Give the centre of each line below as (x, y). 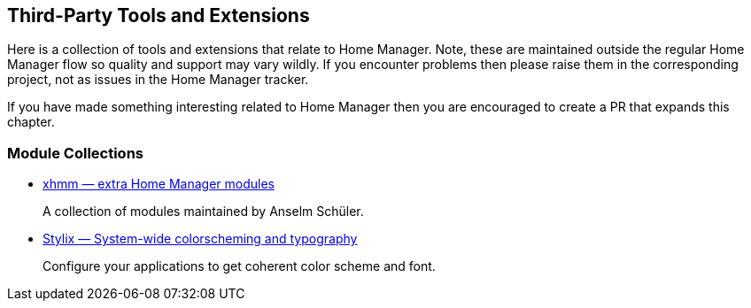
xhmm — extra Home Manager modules (159, 184)
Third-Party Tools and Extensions (159, 15)
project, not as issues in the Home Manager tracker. (158, 80)
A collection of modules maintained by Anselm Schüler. (203, 212)
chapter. (31, 122)
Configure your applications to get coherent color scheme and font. (239, 266)
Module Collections (76, 153)
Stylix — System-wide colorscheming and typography (200, 239)
